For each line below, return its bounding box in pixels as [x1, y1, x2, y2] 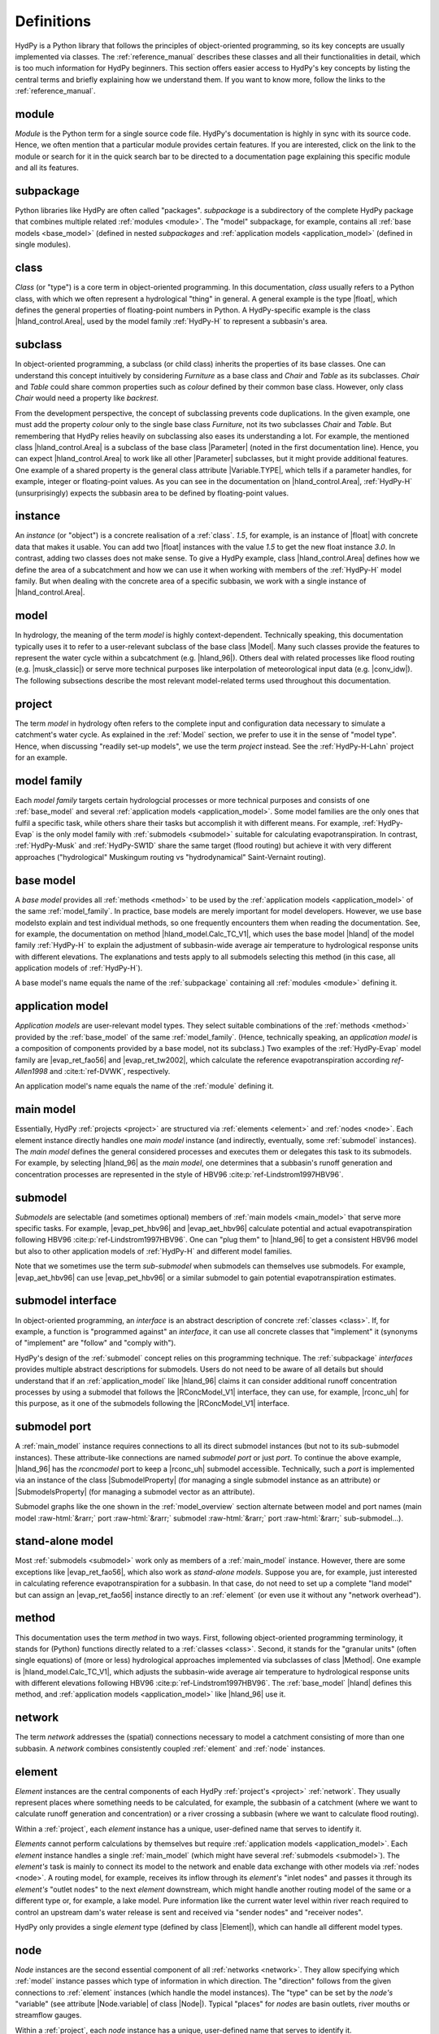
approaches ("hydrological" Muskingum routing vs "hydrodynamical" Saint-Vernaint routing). [15, 852, 326, 862]
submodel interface [15, 1294, 117, 1307]
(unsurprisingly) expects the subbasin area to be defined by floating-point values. [15, 488, 289, 498]
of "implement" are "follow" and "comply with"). [15, 1338, 176, 1348]
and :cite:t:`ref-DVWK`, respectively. [49, 1066, 171, 1076]
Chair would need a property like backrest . [15, 393, 159, 403]
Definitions [15, 12, 92, 30]
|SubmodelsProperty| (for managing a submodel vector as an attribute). [15, 1486, 255, 1496]
